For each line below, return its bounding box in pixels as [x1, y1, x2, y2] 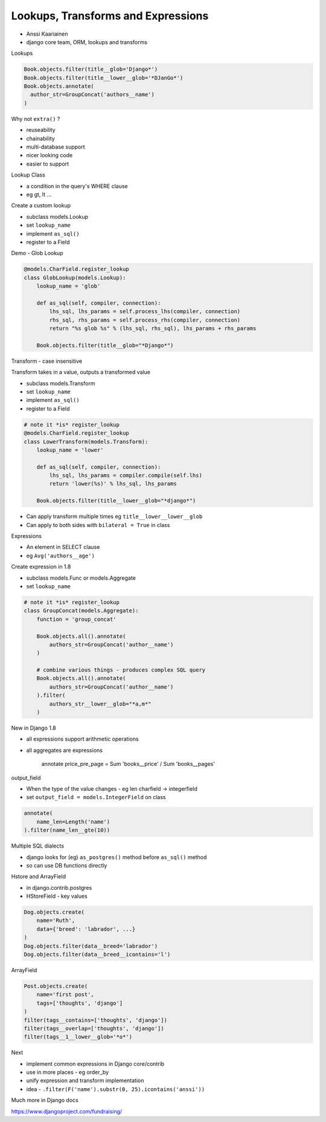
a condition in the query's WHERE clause [26, 182, 128, 190]
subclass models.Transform [26, 380, 95, 387]
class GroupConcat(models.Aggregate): [24, 608, 139, 614]
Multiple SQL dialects [11, 842, 65, 849]
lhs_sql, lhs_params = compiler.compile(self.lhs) [49, 472, 202, 479]
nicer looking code [26, 152, 73, 159]
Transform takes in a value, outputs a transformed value [11, 369, 151, 376]
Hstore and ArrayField [11, 873, 66, 880]
